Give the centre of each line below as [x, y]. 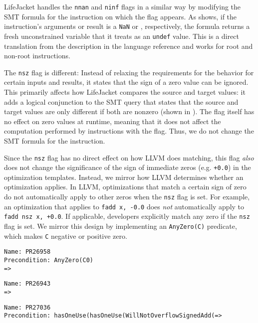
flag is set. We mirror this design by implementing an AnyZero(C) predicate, [121, 226]
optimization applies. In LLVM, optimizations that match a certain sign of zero [125, 187]
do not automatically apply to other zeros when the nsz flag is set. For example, [127, 197]
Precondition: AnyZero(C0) [49, 260]
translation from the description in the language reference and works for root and [129, 46]
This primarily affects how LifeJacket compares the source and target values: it [125, 92]
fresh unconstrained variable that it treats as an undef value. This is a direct [122, 36]
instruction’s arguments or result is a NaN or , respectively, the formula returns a [127, 26]
